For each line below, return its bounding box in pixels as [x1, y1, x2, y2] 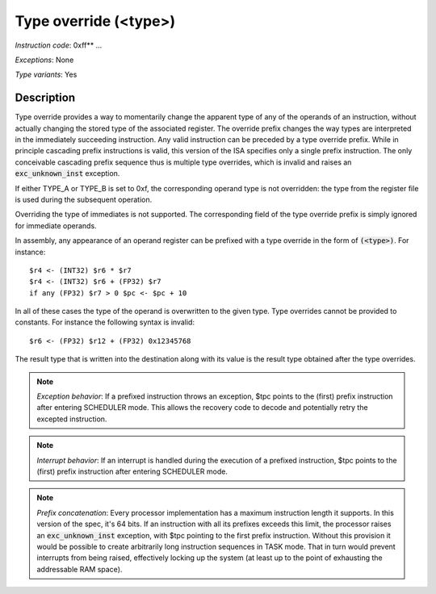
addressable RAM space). [36, 564, 123, 574]
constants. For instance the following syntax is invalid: [15, 317, 195, 327]
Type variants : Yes [15, 69, 78, 80]
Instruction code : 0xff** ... [15, 40, 103, 50]
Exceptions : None [15, 55, 74, 65]
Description [15, 91, 76, 105]
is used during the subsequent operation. [15, 195, 153, 204]
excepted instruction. [36, 414, 107, 424]
